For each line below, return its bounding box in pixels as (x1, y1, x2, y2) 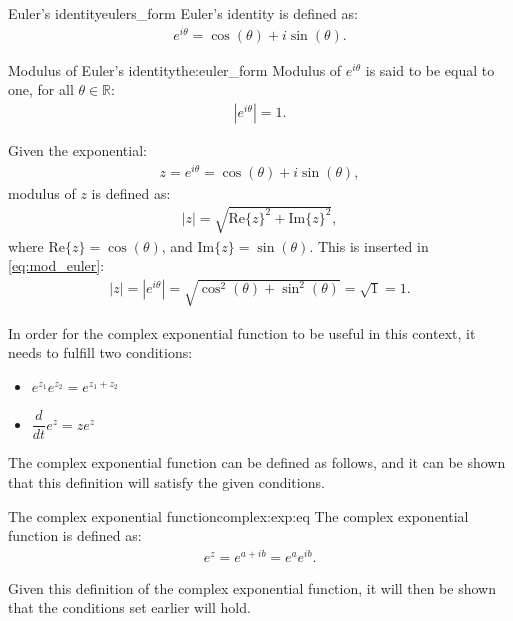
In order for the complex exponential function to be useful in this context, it (8, 322, 476, 343)
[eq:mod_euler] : (8, 255, 105, 276)
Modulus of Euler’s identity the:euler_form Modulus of (8, 59, 342, 80)
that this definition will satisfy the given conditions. (8, 472, 325, 492)
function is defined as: (8, 525, 142, 546)
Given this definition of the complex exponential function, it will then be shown (8, 577, 496, 598)
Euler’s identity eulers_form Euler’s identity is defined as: (8, 3, 358, 23)
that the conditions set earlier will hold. (8, 597, 251, 618)
